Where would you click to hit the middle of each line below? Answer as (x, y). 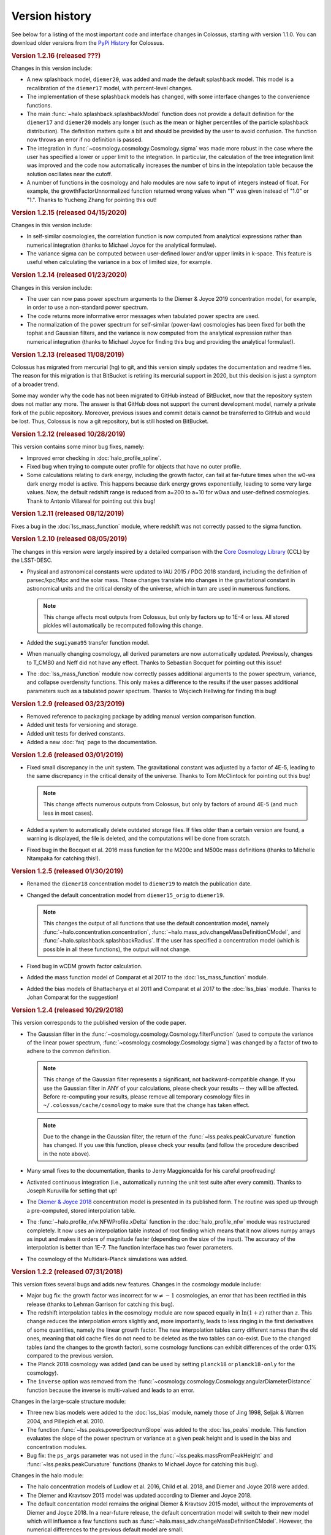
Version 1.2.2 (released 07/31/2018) (67, 1272)
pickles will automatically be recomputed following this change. (123, 626)
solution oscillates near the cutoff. (70, 174)
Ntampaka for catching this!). (63, 858)
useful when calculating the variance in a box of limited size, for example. (120, 262)
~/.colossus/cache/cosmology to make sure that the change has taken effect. (146, 1105)
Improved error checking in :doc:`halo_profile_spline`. (94, 458)
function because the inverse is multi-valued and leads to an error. (111, 1390)
